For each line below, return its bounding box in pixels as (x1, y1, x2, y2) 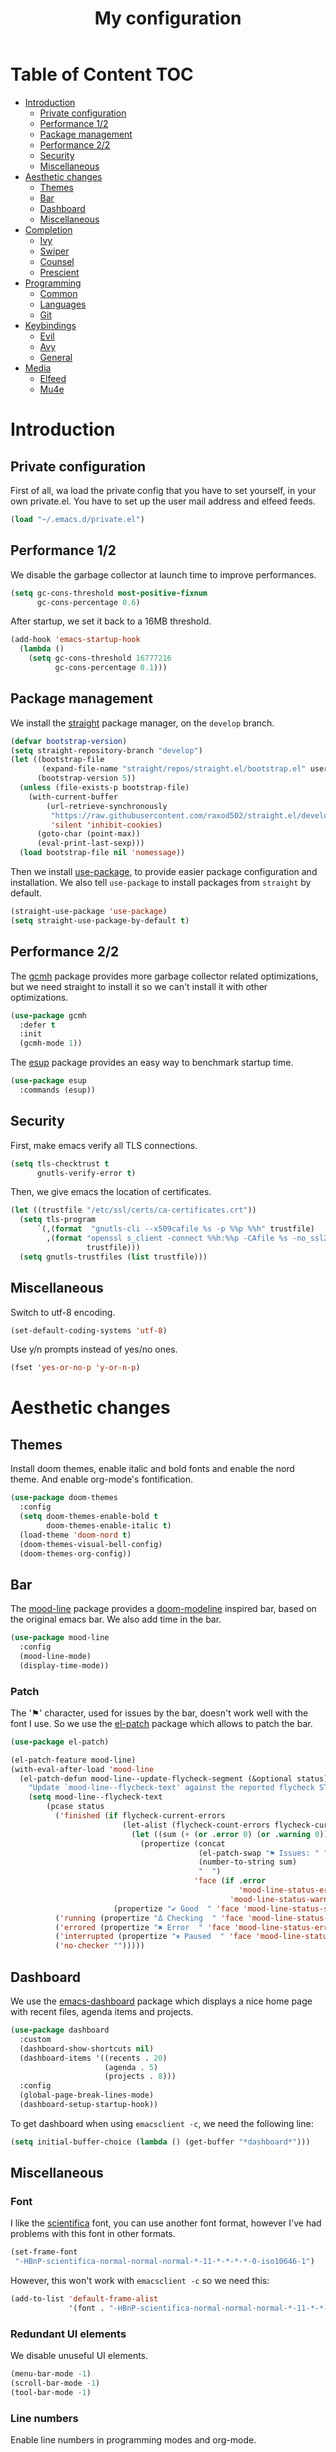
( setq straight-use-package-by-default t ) (10, 915, 190, 926)
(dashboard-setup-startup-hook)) (19, 2100, 159, 2110)
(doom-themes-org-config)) (19, 1548, 132, 1559)
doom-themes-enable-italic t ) (46, 1520, 172, 1531)
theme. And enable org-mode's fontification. (10, 1473, 194, 1486)
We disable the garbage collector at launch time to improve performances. (10, 568, 317, 581)
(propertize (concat (139, 1838, 226, 1849)
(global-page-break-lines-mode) (19, 2090, 155, 2101)
